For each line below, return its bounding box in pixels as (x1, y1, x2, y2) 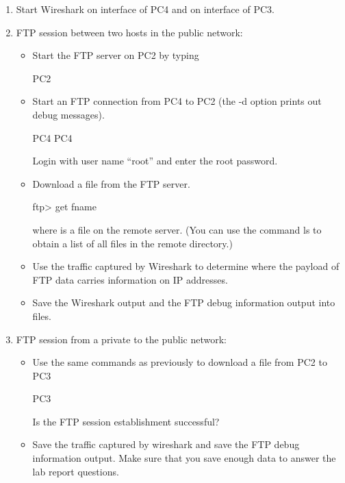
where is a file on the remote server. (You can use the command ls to (32, 222, 322, 236)
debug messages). (32, 107, 105, 121)
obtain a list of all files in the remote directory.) (32, 236, 233, 250)
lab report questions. (32, 464, 119, 478)
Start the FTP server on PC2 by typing (32, 48, 199, 62)
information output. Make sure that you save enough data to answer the (32, 451, 336, 465)
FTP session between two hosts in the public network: (16, 25, 243, 39)
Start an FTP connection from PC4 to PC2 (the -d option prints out (32, 94, 322, 108)
